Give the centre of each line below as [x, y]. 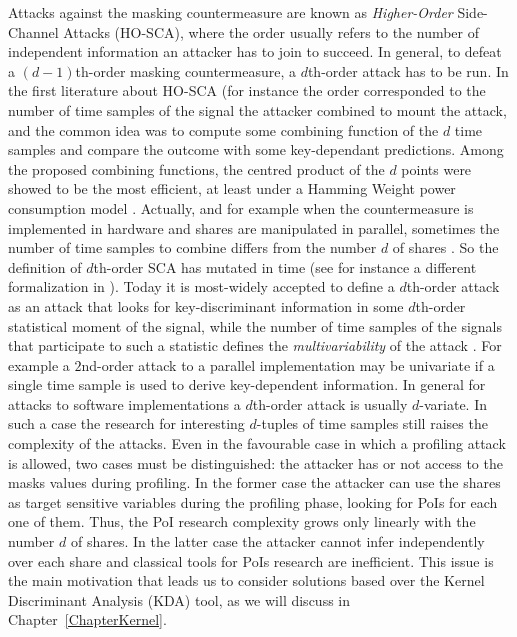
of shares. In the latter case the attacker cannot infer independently [277, 541]
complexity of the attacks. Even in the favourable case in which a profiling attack [257, 443]
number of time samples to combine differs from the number [192, 247]
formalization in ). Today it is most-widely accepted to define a [201, 286]
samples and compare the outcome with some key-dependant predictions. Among [256, 149]
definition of [45, 266]
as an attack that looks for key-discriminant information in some [206, 305]
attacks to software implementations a [124, 403]
